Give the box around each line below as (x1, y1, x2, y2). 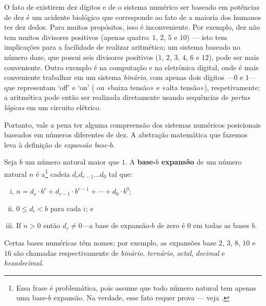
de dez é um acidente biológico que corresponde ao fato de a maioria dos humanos (4, 11, 261, 22)
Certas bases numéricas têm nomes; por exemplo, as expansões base (4, 237, 216, 248)
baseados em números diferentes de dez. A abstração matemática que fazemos (4, 129, 248, 140)
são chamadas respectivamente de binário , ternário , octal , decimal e (13, 247, 225, 258)
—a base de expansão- (82, 220, 152, 231)
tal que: (108, 168, 132, 179)
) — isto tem (187, 31, 227, 42)
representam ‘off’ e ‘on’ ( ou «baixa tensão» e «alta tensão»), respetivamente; (17, 81, 260, 92)
